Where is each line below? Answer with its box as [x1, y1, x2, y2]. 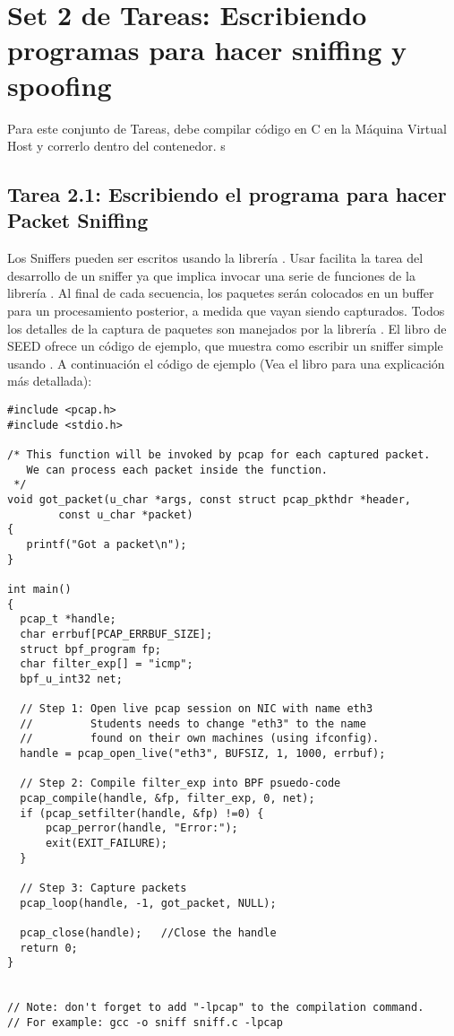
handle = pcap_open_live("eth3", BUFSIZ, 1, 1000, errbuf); [20, 747, 386, 761]
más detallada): [7, 371, 92, 390]
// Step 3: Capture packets [20, 882, 187, 895]
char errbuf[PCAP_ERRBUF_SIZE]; [20, 627, 213, 640]
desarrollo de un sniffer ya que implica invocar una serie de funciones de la [7, 266, 415, 284]
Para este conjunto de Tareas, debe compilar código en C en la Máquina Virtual [7, 118, 447, 137]
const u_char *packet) [58, 508, 193, 521]
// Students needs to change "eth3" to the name [20, 717, 366, 730]
